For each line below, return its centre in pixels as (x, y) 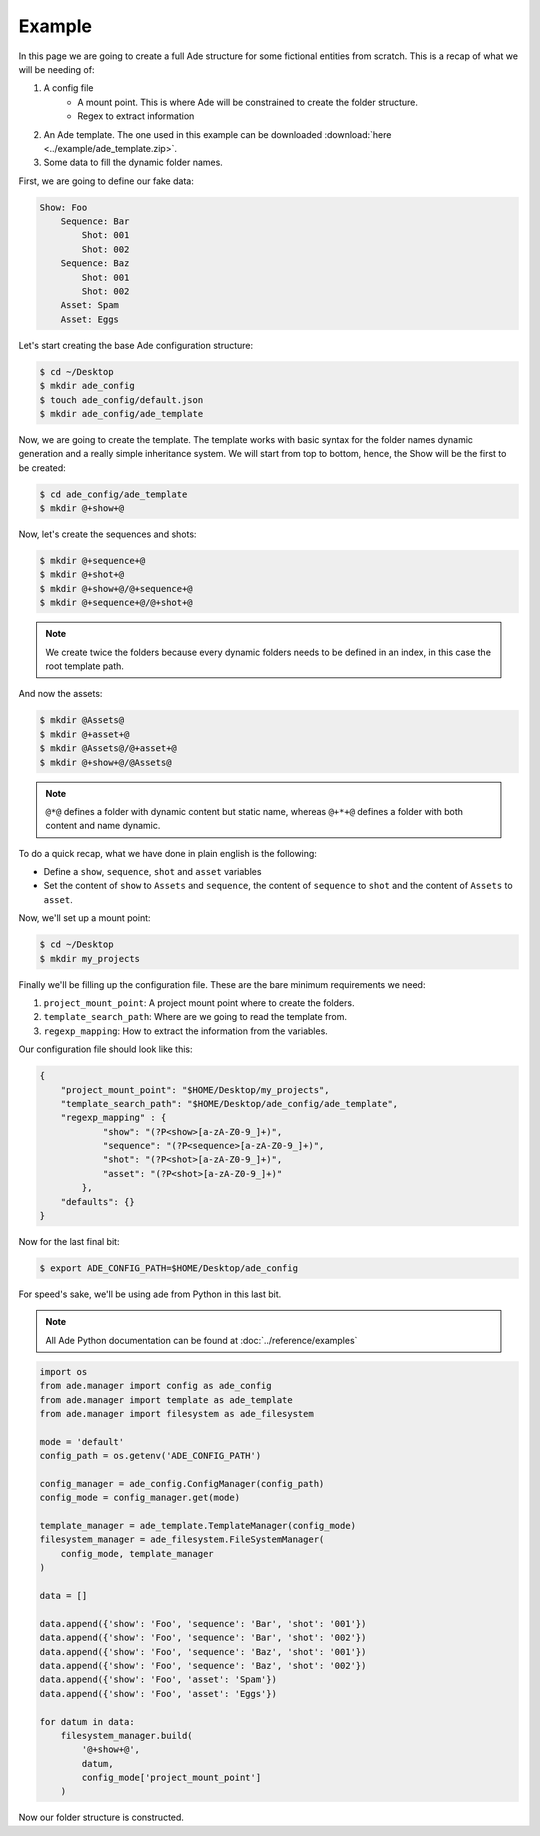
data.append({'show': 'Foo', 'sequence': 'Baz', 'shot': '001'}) (203, 1651)
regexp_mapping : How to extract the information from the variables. (186, 1031)
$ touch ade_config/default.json (121, 399)
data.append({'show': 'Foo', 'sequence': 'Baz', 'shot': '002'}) (203, 1665)
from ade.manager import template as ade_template (166, 1399)
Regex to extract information (136, 116)
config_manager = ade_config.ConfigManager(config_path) (182, 1483)
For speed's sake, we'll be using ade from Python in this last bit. (150, 1294)
